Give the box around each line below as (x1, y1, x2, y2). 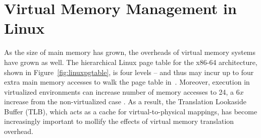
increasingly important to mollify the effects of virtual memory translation (4, 116, 234, 126)
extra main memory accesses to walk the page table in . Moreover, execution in (4, 77, 250, 87)
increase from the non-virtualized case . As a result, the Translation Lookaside (4, 96, 246, 107)
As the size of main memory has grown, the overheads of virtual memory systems (4, 47, 256, 57)
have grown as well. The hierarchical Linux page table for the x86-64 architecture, (4, 56, 257, 67)
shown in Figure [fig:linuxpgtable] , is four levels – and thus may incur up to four (4, 66, 254, 77)
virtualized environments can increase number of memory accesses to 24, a (4, 86, 234, 97)
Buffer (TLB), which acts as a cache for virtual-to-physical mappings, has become (4, 106, 257, 116)
